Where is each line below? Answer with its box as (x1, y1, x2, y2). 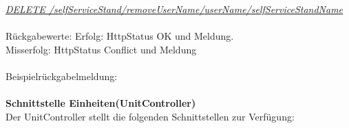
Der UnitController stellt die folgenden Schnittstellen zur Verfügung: (6, 109, 295, 123)
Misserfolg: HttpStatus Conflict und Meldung (6, 42, 197, 56)
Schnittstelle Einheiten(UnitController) (6, 96, 196, 110)
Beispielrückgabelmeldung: (6, 68, 118, 83)
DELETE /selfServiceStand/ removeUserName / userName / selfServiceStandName (6, 2, 343, 16)
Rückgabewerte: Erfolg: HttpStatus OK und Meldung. (6, 29, 234, 43)
